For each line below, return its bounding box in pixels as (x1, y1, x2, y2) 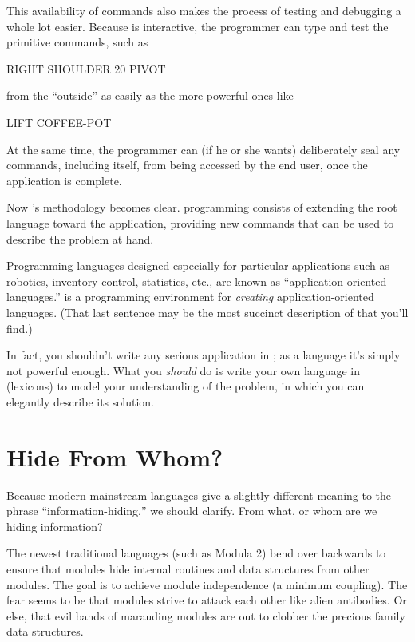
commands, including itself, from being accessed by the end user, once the (6, 157, 368, 173)
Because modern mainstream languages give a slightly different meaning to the (6, 486, 392, 503)
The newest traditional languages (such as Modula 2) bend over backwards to (6, 545, 386, 561)
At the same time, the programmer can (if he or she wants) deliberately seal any (6, 141, 401, 157)
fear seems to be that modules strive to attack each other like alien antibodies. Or (6, 592, 407, 608)
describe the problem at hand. (6, 230, 154, 247)
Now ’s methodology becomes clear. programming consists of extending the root (6, 199, 397, 216)
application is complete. (6, 172, 122, 188)
